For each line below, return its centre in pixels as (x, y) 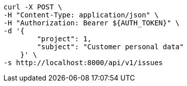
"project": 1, (64, 39)
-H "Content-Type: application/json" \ (81, 15)
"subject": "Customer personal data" (110, 47)
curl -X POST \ (33, 7)
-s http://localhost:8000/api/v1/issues (83, 63)
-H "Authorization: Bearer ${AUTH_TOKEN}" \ (92, 23)
